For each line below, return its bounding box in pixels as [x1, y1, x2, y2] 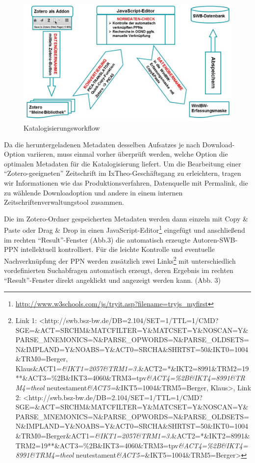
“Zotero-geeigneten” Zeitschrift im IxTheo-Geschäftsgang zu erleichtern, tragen [4, 168, 241, 178]
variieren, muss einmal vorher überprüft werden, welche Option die [27, 149, 228, 159]
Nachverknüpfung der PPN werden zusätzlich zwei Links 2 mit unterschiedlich [4, 254, 236, 266]
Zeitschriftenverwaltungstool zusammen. [4, 197, 124, 207]
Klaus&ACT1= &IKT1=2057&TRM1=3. [15, 363, 139, 373]
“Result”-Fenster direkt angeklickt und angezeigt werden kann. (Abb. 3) [4, 274, 221, 285]
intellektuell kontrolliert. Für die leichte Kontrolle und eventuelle [21, 244, 215, 254]
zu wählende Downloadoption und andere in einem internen [4, 187, 183, 197]
